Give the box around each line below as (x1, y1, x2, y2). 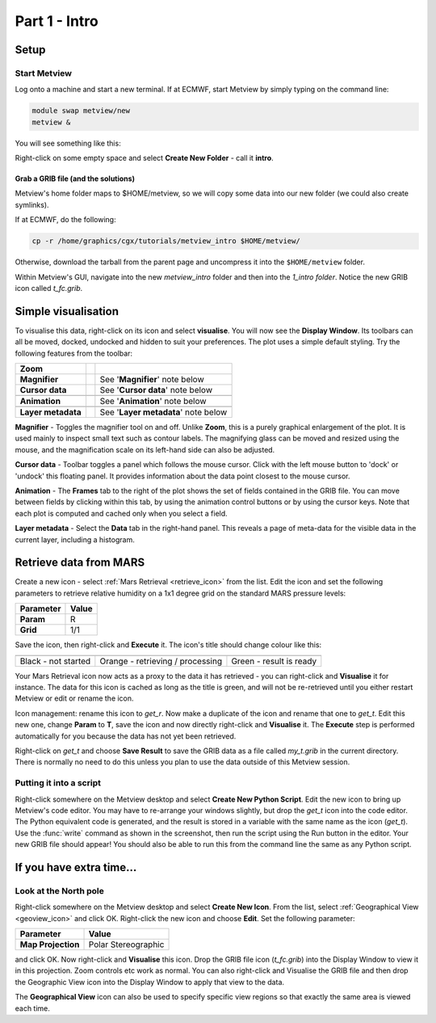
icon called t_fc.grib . (15, 283, 83, 293)
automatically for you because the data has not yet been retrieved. (15, 731, 237, 741)
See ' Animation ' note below (99, 396, 207, 407)
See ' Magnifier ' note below (99, 374, 205, 385)
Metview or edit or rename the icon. (15, 693, 134, 703)
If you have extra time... (15, 861, 137, 874)
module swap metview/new (31, 106, 131, 116)
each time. (15, 1003, 50, 1013)
